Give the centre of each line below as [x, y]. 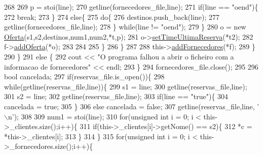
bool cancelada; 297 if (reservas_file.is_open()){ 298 [84, 76]
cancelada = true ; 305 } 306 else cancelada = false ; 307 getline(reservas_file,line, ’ [132, 106]
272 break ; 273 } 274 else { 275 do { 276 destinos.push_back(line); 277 [112, 17]
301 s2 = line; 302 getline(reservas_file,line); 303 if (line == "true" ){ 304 [116, 96]
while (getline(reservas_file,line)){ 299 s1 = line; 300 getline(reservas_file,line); [126, 86]
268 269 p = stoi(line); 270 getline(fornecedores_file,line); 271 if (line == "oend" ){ [131, 7]
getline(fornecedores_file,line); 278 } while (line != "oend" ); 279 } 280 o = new [125, 27]
